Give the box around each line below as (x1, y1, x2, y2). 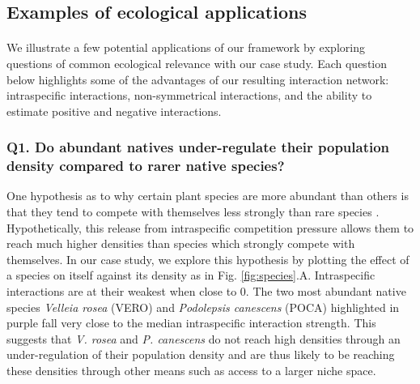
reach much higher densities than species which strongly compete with (6, 235, 355, 252)
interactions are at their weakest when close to (6, 283, 237, 300)
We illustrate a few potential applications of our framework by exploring (6, 39, 365, 56)
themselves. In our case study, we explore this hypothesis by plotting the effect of (6, 250, 409, 267)
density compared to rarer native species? (6, 156, 285, 176)
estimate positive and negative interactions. (6, 102, 222, 119)
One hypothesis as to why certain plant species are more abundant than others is (6, 187, 409, 204)
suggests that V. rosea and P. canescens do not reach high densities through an (6, 330, 401, 347)
